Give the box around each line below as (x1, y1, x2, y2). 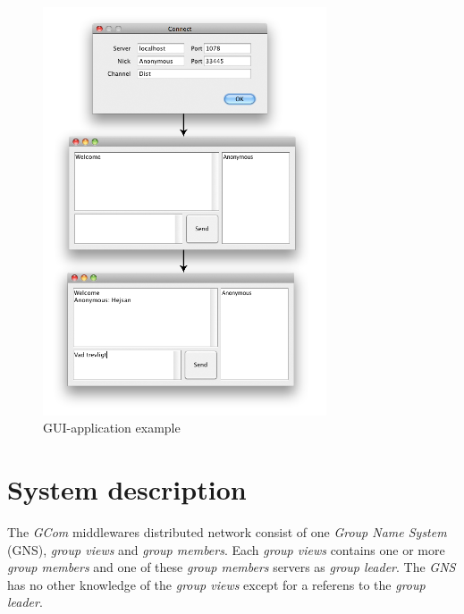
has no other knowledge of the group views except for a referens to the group (7, 575, 426, 593)
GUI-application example (43, 418, 181, 437)
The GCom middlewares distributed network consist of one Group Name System (7, 523, 447, 542)
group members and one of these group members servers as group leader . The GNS (7, 558, 456, 576)
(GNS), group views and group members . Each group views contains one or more (7, 540, 445, 559)
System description (7, 471, 247, 508)
